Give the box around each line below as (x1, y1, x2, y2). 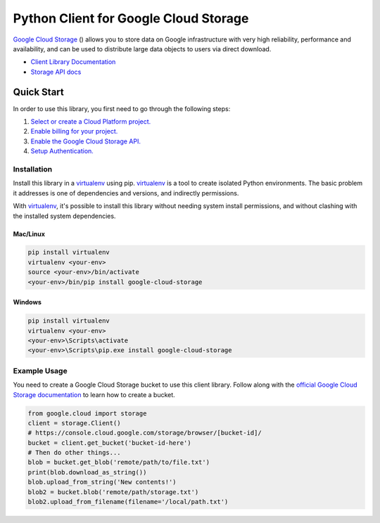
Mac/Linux (13, 229, 46, 238)
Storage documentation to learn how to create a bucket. (13, 390, 175, 399)
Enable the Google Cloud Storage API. (30, 137, 141, 146)
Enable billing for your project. (30, 127, 118, 136)
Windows (13, 298, 42, 306)
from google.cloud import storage (27, 409, 147, 418)
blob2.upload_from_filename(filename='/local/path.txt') (27, 498, 229, 506)
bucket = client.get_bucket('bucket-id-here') (27, 439, 191, 446)
